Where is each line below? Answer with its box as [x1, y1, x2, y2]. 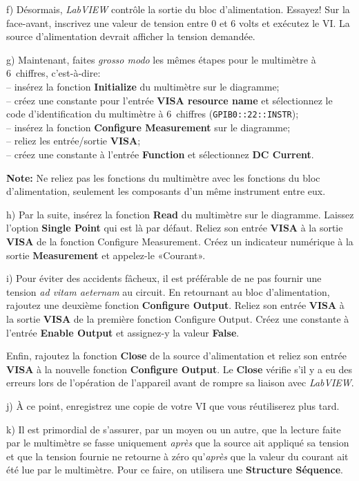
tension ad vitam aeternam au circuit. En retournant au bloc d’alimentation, [6, 284, 330, 299]
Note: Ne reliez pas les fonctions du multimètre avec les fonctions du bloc [6, 170, 320, 185]
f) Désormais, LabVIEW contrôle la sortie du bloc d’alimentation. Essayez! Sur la [6, 2, 350, 16]
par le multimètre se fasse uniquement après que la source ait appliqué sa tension [6, 435, 349, 450]
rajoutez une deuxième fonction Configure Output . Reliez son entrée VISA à [6, 298, 345, 312]
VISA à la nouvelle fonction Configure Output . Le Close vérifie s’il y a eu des [6, 361, 352, 376]
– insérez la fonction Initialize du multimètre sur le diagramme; [6, 79, 280, 93]
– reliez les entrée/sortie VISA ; [6, 133, 141, 148]
